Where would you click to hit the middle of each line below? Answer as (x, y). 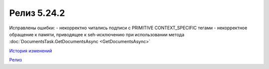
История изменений (31, 51)
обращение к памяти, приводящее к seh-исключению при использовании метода (97, 34)
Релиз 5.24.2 (37, 13)
